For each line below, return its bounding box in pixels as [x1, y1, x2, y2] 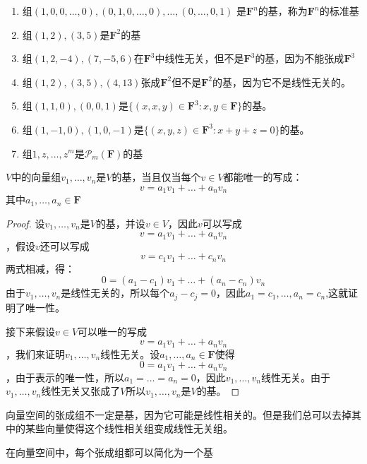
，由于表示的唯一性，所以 [6, 369, 124, 384]
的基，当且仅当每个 [112, 169, 201, 184]
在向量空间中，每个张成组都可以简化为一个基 [6, 445, 213, 459]
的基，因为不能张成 [255, 51, 344, 66]
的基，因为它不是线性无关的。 [212, 74, 351, 89]
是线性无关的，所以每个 [61, 285, 170, 300]
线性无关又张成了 [41, 383, 121, 398]
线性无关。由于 [261, 369, 330, 384]
